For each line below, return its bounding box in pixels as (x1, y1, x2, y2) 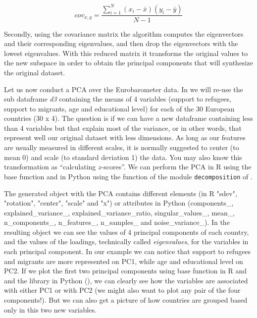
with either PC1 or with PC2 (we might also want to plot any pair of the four (4, 285, 241, 295)
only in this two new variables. (4, 304, 97, 315)
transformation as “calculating (4, 161, 96, 172)
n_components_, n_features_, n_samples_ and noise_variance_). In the (4, 217, 230, 227)
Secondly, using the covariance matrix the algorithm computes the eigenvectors (4, 28, 244, 39)
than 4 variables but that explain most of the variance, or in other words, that (4, 122, 242, 133)
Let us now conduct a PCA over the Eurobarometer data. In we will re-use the (4, 84, 243, 94)
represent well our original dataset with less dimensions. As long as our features (4, 132, 246, 143)
